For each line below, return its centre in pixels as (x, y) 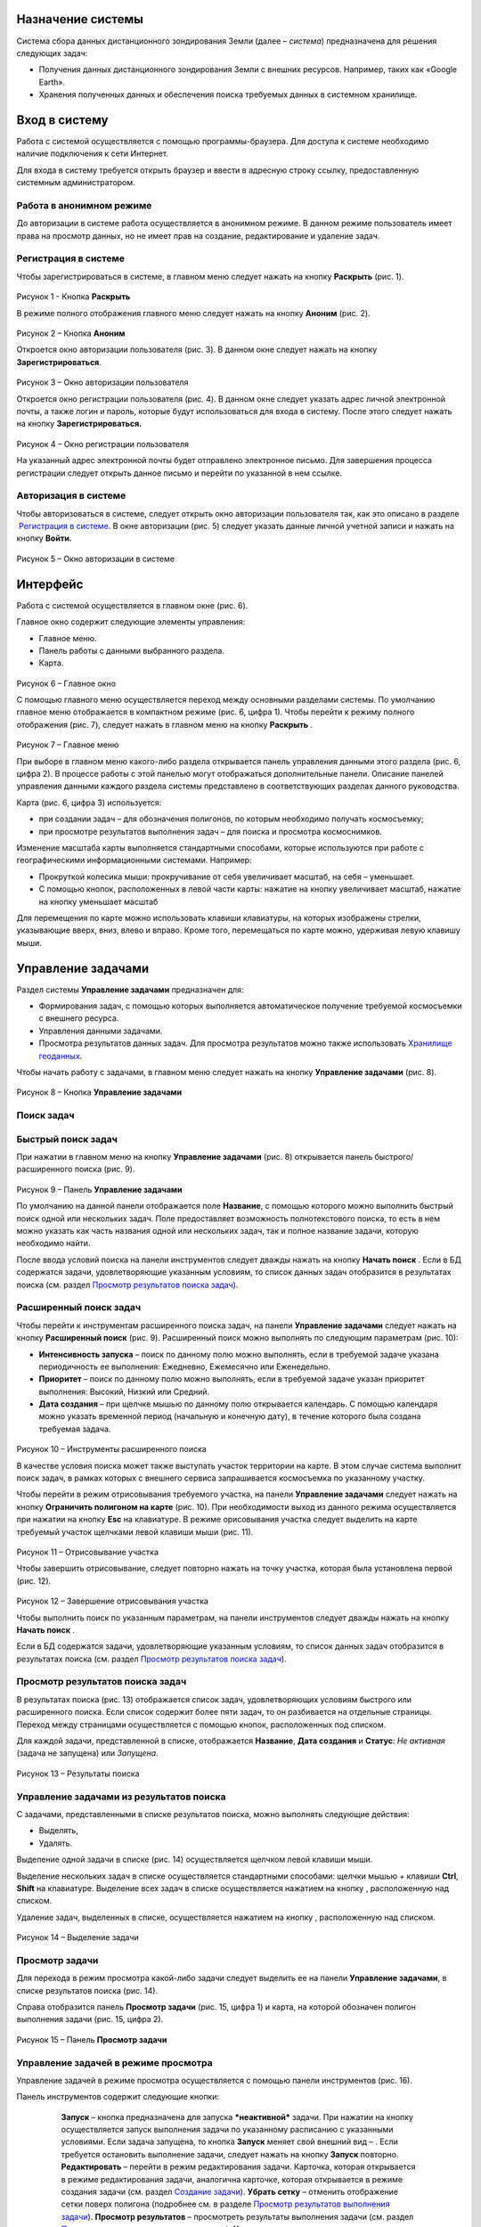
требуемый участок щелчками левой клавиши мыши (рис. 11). (135, 1531)
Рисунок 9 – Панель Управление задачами (99, 1189)
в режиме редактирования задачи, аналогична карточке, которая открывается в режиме (232, 2179)
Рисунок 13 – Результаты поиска (78, 1774)
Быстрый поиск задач (67, 1138)
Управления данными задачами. (101, 1031)
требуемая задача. (75, 1429)
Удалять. (56, 1843)
